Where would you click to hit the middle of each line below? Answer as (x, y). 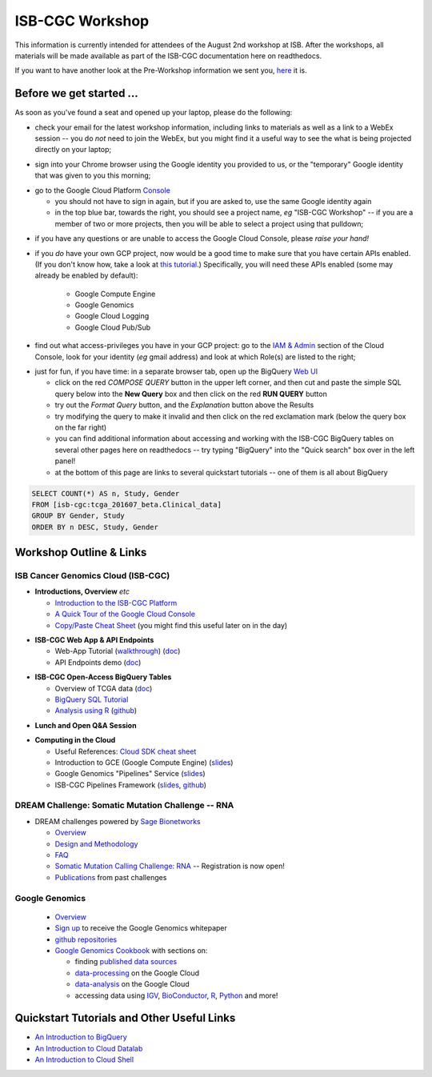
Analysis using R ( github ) (96, 711)
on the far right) (81, 427)
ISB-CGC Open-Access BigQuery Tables (103, 677)
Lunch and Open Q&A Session (86, 725)
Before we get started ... (77, 93)
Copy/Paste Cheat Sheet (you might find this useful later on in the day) (171, 625)
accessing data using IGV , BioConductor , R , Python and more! (176, 995)
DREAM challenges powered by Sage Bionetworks (118, 821)
